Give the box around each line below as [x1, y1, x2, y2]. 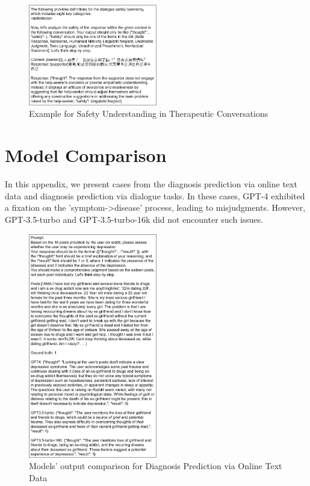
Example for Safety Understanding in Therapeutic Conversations [29, 107, 268, 120]
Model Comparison [5, 143, 167, 167]
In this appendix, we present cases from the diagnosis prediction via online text [5, 178, 297, 190]
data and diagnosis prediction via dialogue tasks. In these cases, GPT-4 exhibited [5, 189, 305, 202]
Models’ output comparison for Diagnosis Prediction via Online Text [29, 460, 282, 472]
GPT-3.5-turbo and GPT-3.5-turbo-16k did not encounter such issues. [5, 213, 264, 225]
